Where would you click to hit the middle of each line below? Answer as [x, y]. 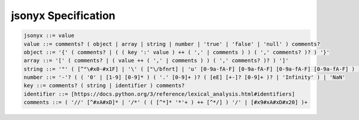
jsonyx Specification [63, 16]
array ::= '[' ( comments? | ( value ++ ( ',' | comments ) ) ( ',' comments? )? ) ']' [156, 61]
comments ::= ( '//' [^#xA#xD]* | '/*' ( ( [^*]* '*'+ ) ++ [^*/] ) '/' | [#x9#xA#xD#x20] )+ [166, 102]
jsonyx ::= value [49, 36]
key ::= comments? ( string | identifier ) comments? [104, 86]
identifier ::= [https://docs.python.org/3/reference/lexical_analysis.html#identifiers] [159, 94]
